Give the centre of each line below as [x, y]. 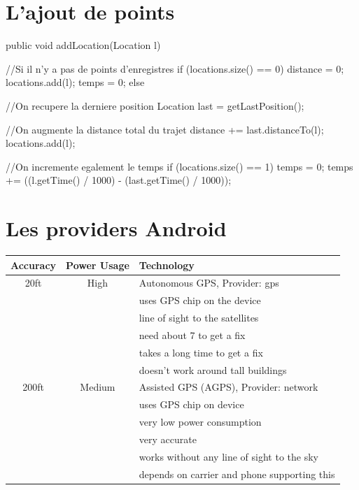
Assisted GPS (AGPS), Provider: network [228, 387]
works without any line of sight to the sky [228, 456]
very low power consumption [200, 422]
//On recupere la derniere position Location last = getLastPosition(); [155, 105]
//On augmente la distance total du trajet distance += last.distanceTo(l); [165, 129]
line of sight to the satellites [199, 318]
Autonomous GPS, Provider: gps [209, 283]
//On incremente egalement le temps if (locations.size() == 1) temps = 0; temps [179, 166]
